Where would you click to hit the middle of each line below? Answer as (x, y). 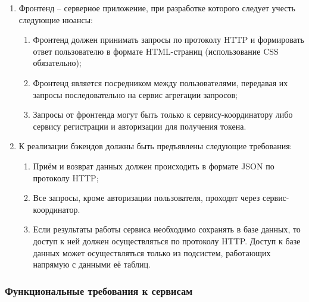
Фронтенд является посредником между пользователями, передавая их (160, 82)
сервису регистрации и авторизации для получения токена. (140, 126)
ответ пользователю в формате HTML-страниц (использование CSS (156, 51)
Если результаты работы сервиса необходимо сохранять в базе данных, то (167, 229)
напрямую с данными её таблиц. (92, 264)
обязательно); (57, 63)
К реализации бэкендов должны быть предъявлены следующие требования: (155, 146)
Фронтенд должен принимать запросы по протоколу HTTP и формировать (168, 40)
